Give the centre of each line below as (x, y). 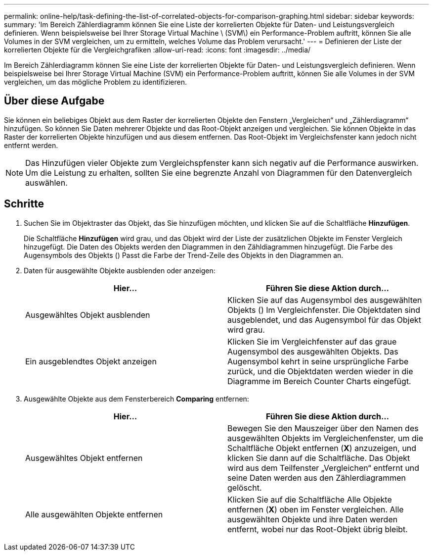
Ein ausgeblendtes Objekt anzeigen (91, 361)
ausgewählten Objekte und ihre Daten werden (313, 519)
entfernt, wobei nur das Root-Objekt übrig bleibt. (318, 529)
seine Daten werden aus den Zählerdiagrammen (317, 478)
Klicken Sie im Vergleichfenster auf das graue (312, 341)
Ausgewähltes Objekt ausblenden (88, 315)
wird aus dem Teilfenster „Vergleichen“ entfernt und (324, 468)
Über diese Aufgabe (54, 101)
